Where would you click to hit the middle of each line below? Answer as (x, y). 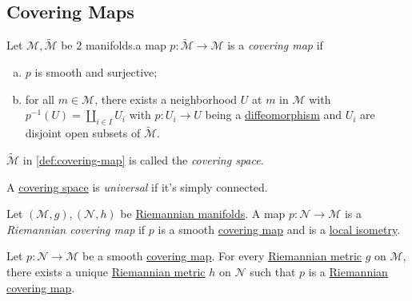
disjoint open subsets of (83, 133)
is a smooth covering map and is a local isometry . (279, 229)
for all (40, 99)
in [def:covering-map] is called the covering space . (143, 160)
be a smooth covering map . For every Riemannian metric (222, 256)
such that (273, 271)
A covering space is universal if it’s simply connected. (137, 186)
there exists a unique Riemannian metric (106, 271)
